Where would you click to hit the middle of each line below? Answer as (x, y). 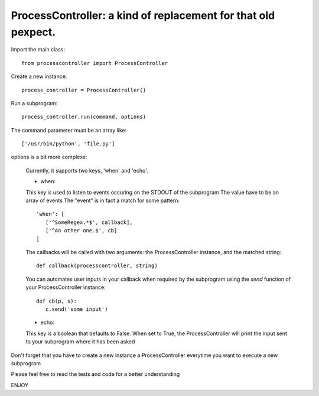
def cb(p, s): (56, 301)
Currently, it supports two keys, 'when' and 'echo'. (87, 170)
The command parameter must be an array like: (69, 130)
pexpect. (33, 32)
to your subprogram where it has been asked (80, 342)
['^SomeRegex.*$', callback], (89, 222)
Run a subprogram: (34, 103)
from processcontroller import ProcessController (95, 63)
